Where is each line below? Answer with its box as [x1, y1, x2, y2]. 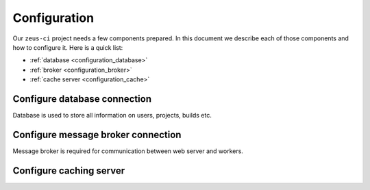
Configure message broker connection [12, 128, 182, 140]
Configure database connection [12, 93, 152, 105]
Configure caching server [12, 165, 125, 176]
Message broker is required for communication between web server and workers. [12, 147, 243, 155]
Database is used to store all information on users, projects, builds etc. [12, 111, 212, 120]
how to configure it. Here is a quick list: [12, 43, 123, 51]
